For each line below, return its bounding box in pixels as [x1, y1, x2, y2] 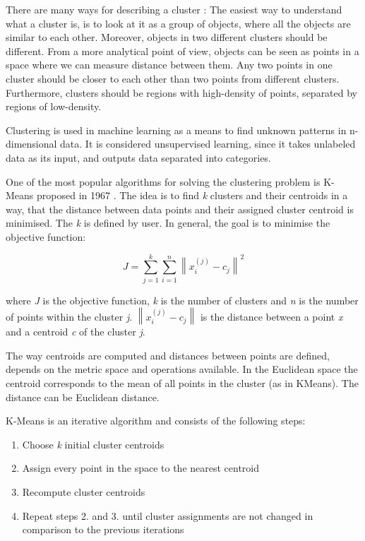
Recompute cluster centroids [22, 484, 145, 499]
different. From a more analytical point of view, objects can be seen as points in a [6, 43, 359, 58]
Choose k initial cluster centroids [22, 436, 164, 451]
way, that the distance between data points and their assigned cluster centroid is [6, 201, 354, 216]
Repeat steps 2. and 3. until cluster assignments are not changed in [22, 508, 313, 523]
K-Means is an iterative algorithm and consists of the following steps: [6, 413, 306, 428]
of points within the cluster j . [6, 309, 133, 323]
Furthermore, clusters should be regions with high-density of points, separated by [6, 85, 358, 100]
